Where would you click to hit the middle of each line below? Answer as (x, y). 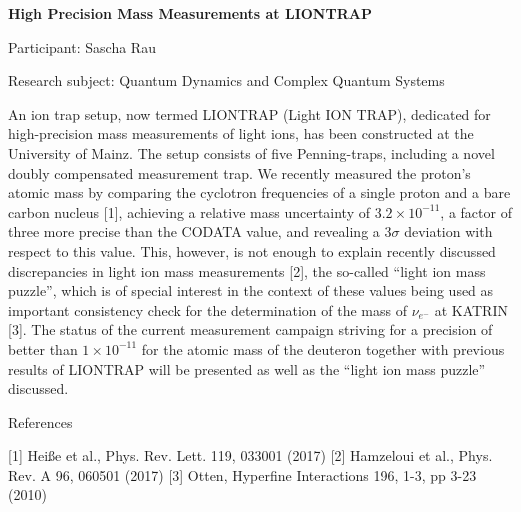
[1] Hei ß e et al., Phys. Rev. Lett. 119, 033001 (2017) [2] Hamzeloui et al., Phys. (250, 455)
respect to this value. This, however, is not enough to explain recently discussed (252, 250)
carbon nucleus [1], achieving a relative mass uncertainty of (189, 211)
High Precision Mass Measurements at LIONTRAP (190, 13)
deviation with (448, 231)
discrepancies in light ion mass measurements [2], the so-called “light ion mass (247, 270)
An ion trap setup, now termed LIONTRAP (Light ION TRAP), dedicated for (249, 113)
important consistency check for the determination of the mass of (208, 309)
